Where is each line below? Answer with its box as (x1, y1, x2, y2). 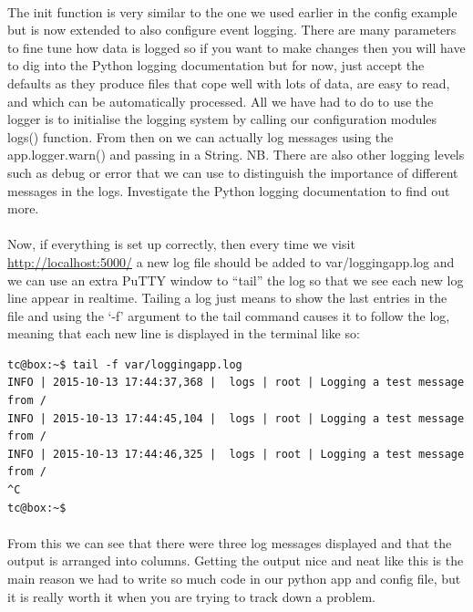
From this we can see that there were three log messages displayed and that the (7, 533, 452, 552)
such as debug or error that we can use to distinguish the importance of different (7, 162, 458, 182)
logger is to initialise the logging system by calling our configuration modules (7, 109, 437, 129)
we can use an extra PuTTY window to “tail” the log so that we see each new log (7, 270, 464, 289)
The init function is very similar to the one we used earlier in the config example (7, 2, 458, 21)
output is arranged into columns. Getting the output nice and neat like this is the (7, 551, 464, 570)
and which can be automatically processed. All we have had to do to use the (7, 91, 434, 110)
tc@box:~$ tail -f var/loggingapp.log (7, 358, 242, 371)
